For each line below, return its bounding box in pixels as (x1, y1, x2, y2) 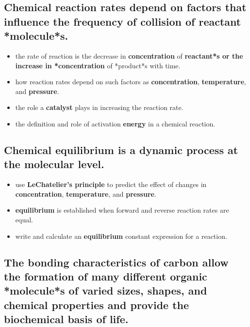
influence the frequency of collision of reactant (4, 14, 241, 29)
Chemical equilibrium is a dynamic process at (4, 142, 238, 157)
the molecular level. (4, 156, 104, 171)
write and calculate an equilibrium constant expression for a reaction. (15, 231, 227, 241)
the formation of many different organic (4, 268, 207, 283)
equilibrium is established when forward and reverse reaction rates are (15, 205, 229, 215)
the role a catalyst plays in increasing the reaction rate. (15, 102, 183, 112)
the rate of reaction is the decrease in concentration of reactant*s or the (15, 50, 243, 61)
